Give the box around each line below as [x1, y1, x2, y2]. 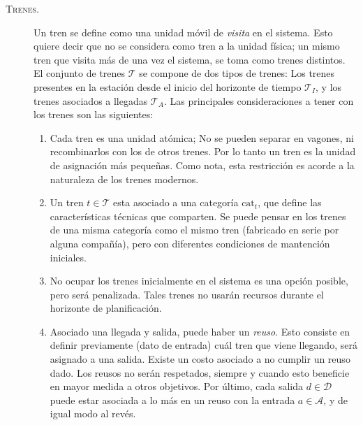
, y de [323, 392, 348, 407]
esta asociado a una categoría [113, 195, 239, 210]
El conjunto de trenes [34, 66, 125, 80]
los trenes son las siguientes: [34, 107, 154, 122]
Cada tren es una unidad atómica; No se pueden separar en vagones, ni [50, 130, 354, 145]
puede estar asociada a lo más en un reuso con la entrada [50, 392, 295, 407]
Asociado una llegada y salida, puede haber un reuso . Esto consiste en [50, 324, 350, 338]
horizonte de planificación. [50, 301, 162, 315]
